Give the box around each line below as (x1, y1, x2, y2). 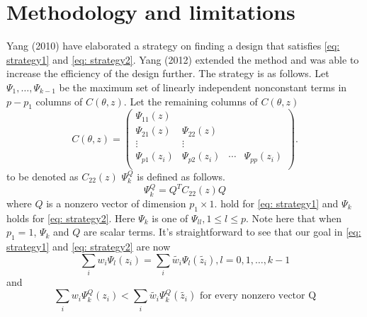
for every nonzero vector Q (199, 291, 317, 301)
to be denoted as (6, 168, 79, 183)
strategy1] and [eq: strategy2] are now (6, 239, 171, 253)
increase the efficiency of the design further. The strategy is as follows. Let (6, 66, 329, 81)
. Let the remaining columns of (123, 93, 258, 108)
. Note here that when (245, 210, 341, 225)
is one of (152, 210, 188, 225)
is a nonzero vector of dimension (46, 195, 186, 210)
